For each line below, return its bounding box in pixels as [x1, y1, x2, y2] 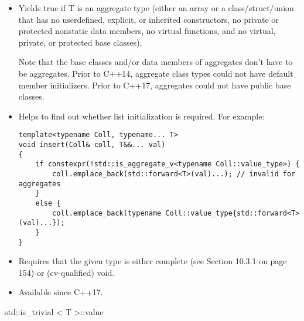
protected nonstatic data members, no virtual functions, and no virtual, [18, 25, 276, 37]
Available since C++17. [18, 286, 103, 298]
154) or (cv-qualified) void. [18, 266, 115, 278]
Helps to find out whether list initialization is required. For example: [18, 110, 265, 122]
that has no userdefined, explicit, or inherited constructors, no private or [18, 13, 279, 25]
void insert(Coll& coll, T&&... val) [18, 141, 166, 149]
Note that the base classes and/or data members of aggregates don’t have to [18, 56, 293, 68]
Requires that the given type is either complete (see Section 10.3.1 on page [18, 255, 287, 267]
